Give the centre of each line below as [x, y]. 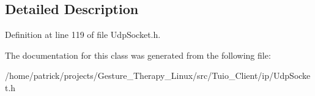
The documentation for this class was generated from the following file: [138, 55]
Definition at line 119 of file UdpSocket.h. [83, 35]
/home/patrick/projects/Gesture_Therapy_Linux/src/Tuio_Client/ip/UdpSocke [158, 76]
